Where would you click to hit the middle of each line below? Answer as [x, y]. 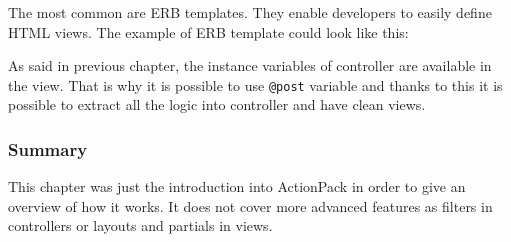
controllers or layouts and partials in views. [140, 225]
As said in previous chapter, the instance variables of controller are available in [250, 65]
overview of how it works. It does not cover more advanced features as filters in [250, 205]
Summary [48, 148]
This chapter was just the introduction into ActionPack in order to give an [237, 186]
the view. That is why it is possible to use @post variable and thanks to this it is [255, 84]
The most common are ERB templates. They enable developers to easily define [250, 12]
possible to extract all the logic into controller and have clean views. [217, 104]
